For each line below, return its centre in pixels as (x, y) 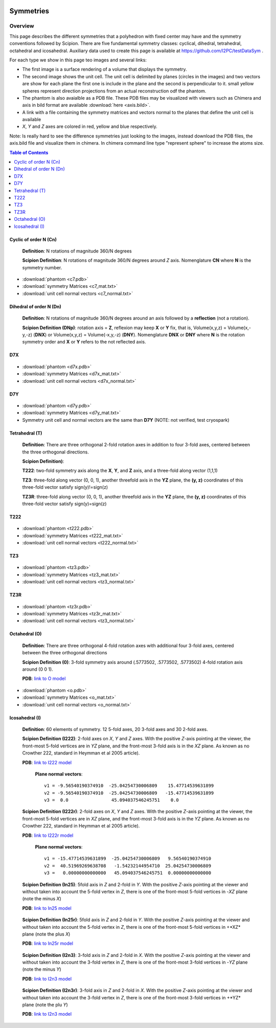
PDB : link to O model (44, 679)
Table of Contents (29, 152)
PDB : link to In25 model (47, 908)
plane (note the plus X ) (46, 934)
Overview (22, 26)
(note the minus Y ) (42, 969)
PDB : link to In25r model (48, 944)
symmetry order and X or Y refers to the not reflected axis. (84, 342)
